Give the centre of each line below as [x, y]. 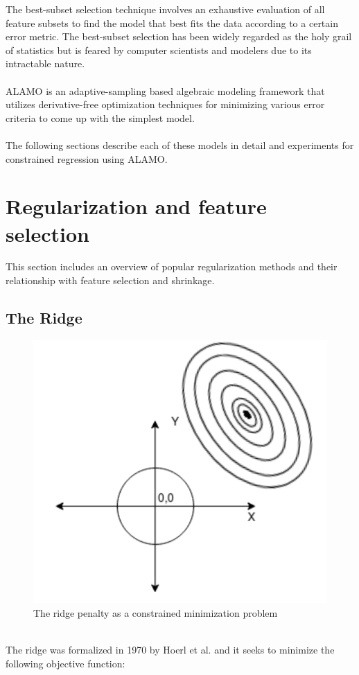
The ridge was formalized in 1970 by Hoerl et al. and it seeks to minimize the [170, 649]
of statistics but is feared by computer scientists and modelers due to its [159, 50]
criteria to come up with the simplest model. [100, 117]
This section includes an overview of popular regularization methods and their [172, 266]
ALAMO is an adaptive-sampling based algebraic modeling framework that [165, 90]
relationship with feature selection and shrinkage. [110, 280]
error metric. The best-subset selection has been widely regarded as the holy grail [179, 36]
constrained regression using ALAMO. [87, 158]
